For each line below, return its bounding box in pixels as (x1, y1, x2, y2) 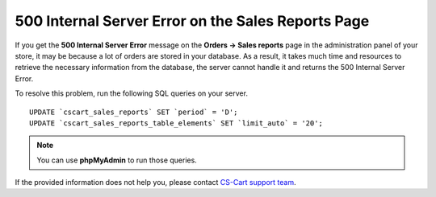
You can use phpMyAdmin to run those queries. (36, 155, 197, 165)
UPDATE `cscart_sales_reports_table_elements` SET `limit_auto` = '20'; (29, 118, 323, 128)
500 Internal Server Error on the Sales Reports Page (15, 12, 370, 30)
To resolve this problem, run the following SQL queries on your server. (15, 88, 248, 98)
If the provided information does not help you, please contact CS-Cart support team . (15, 178, 296, 187)
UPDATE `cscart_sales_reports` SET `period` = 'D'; (29, 107, 238, 117)
